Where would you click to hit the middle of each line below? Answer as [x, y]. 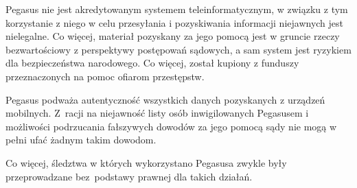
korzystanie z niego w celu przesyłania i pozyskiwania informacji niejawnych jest [174, 22]
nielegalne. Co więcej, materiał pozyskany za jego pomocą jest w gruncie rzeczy [173, 36]
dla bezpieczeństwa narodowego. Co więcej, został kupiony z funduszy [152, 63]
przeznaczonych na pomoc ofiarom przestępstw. [105, 76]
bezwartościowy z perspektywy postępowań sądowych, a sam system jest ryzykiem [178, 49]
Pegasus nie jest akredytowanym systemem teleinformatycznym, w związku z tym [177, 9]
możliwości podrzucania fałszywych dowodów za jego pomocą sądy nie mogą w [171, 126]
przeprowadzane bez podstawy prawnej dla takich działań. [129, 176]
